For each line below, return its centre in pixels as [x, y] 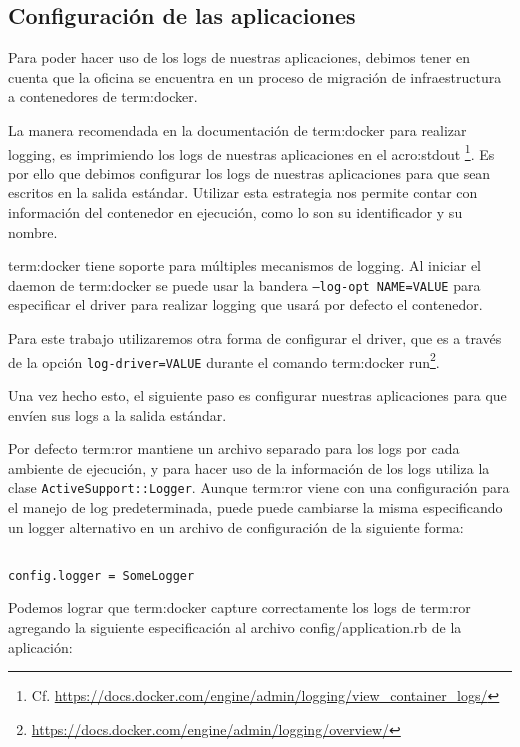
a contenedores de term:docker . [103, 96]
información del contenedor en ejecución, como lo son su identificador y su [235, 212]
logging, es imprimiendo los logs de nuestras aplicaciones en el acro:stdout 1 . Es [251, 152]
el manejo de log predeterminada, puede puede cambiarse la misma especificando [255, 506]
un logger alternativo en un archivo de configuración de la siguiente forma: [236, 526]
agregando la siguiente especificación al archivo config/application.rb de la [235, 627]
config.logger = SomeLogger [101, 575]
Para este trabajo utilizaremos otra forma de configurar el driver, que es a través [255, 338]
